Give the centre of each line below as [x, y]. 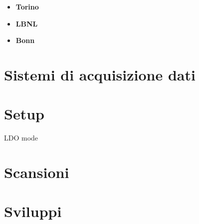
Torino [27, 6]
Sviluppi [33, 211]
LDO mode [21, 138]
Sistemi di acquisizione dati [100, 74]
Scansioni [37, 172]
